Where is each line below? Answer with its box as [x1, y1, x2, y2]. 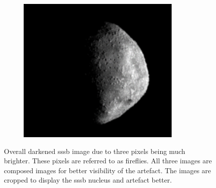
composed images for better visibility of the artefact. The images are [4, 165, 211, 175]
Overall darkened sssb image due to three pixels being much [4, 146, 185, 156]
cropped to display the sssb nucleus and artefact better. [4, 175, 172, 185]
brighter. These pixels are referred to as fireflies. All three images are [4, 155, 212, 166]
